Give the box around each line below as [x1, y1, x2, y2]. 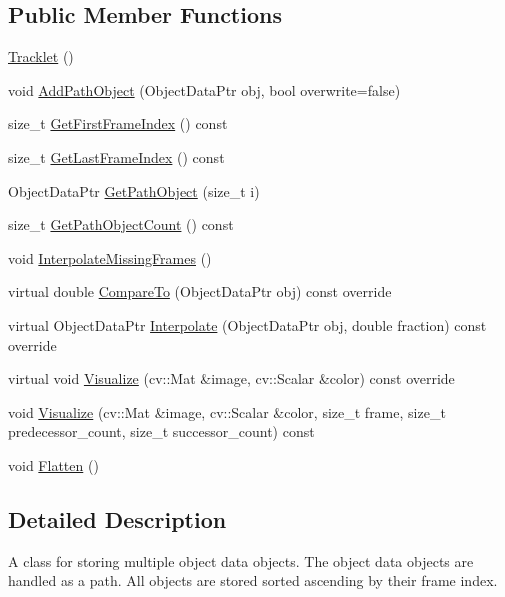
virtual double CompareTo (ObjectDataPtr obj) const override [8, 281, 392, 302]
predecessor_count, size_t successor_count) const [8, 421, 315, 442]
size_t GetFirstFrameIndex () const [8, 113, 228, 134]
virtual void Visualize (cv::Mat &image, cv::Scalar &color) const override [8, 368, 455, 389]
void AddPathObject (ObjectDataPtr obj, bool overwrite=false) [8, 79, 401, 100]
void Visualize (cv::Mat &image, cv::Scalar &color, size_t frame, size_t [8, 401, 446, 422]
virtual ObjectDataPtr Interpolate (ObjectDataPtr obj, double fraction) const [8, 314, 487, 335]
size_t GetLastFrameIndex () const [8, 146, 225, 167]
